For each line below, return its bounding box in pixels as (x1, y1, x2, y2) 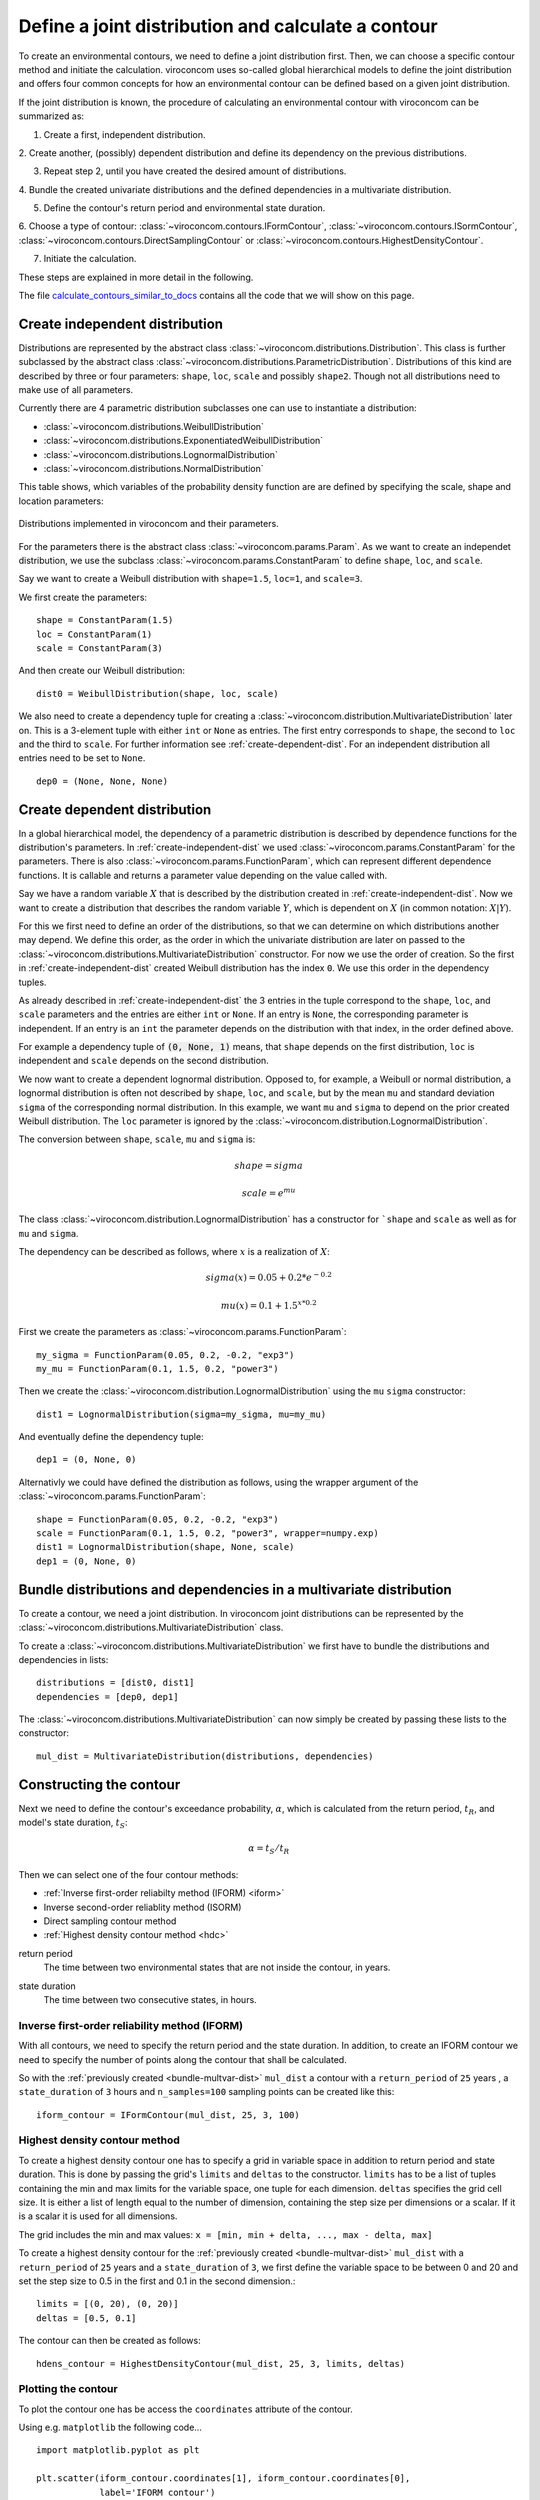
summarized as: (18, 110, 85, 122)
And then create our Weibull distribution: (18, 665, 185, 677)
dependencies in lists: (18, 1653, 109, 1665)
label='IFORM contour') (99, 2486, 216, 2498)
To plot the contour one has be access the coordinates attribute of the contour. (18, 2403, 354, 2415)
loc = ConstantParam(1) (36, 628, 153, 640)
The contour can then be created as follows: (18, 2335, 201, 2347)
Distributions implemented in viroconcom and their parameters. (18, 518, 279, 530)
